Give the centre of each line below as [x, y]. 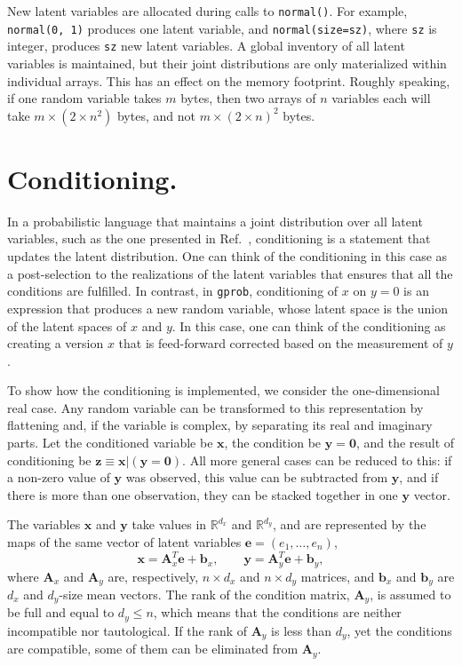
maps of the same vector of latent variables [124, 542]
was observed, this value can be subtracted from [257, 477]
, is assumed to [410, 595]
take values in [169, 524]
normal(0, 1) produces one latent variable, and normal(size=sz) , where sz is [222, 28]
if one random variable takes [84, 98]
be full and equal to [61, 612]
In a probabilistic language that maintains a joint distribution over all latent [215, 221]
